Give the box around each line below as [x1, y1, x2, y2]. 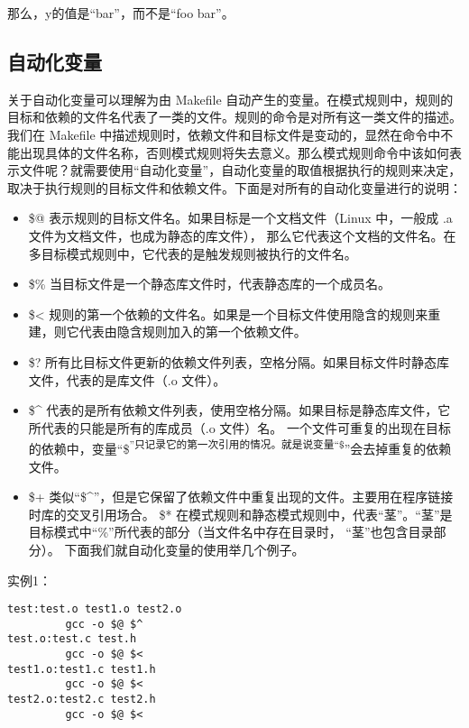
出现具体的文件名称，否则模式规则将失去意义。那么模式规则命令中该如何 [19, 143, 449, 161]
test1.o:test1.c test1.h [7, 662, 156, 676]
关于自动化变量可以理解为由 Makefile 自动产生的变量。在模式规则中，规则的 [7, 89, 454, 108]
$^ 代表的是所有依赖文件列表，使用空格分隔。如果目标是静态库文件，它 [28, 401, 451, 419]
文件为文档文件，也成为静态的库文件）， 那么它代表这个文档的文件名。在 [28, 226, 456, 244]
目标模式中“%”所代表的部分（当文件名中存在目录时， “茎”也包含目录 [28, 522, 434, 541]
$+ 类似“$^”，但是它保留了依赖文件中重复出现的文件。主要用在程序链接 [28, 487, 454, 506]
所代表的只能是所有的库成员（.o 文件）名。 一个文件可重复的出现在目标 [28, 418, 452, 437]
